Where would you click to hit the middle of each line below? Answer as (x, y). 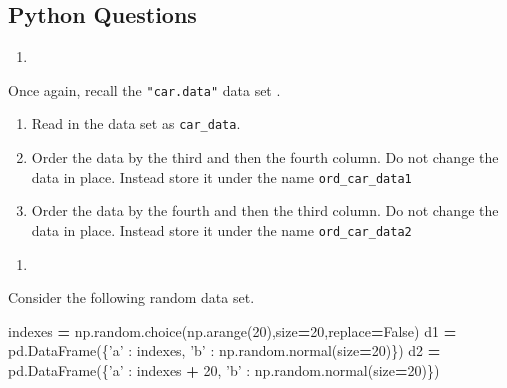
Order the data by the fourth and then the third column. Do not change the (265, 210)
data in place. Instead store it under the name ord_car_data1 (221, 176)
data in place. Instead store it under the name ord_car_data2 (221, 229)
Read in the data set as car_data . (136, 123)
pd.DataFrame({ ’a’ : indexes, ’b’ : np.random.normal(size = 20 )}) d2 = (224, 350)
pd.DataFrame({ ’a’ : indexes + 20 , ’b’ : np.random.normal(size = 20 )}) (224, 369)
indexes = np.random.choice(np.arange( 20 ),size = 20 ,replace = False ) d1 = (232, 330)
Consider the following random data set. (131, 297)
